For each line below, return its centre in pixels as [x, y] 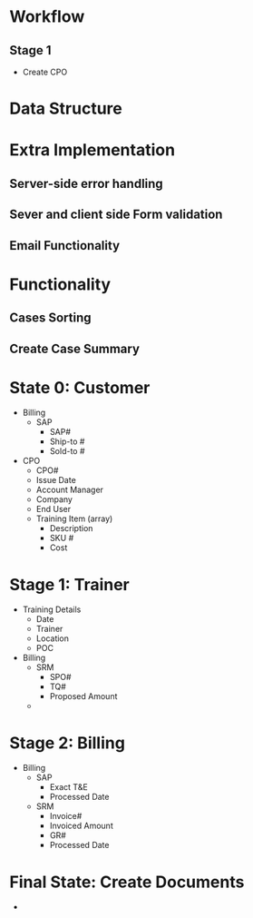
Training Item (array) [74, 518]
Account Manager [70, 490]
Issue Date [56, 480]
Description [71, 528]
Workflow [47, 17]
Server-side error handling [86, 183]
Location [53, 638]
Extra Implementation [92, 150]
